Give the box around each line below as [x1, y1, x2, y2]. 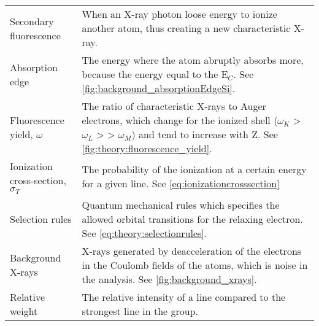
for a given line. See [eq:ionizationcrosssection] [82, 176, 280, 191]
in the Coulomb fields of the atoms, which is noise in [82, 257, 308, 272]
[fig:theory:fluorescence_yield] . [82, 141, 212, 155]
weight [10, 303, 38, 318]
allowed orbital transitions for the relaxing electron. [82, 211, 303, 226]
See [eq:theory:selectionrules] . [82, 225, 207, 240]
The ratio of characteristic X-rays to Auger [82, 99, 266, 113]
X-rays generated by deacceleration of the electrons [82, 243, 302, 258]
